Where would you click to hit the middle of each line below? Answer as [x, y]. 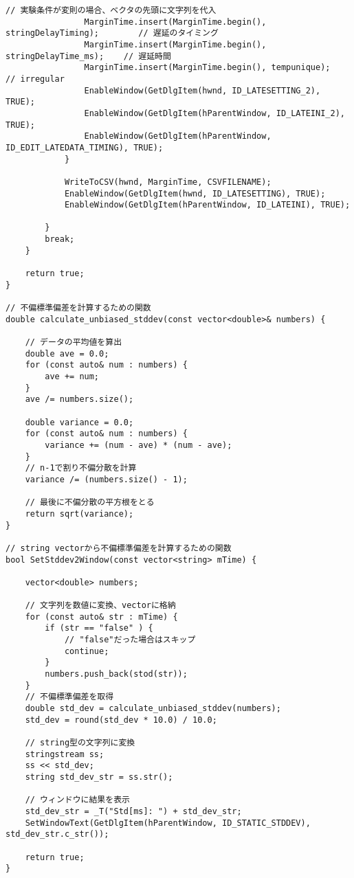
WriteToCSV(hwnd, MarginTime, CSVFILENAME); [168, 182]
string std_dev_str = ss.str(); [99, 777]
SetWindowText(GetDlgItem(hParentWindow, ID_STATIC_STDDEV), [168, 823]
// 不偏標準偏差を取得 [69, 697]
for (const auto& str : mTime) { [101, 617]
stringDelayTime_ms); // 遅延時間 [88, 56]
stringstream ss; [65, 754]
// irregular [35, 79]
